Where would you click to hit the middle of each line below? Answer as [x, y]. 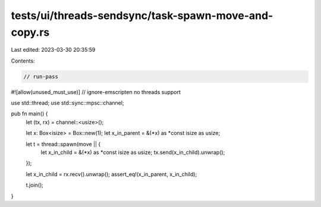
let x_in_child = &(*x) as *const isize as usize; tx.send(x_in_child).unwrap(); [133, 152]
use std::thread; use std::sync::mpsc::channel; [67, 103]
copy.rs [30, 32]
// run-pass [41, 76]
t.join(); [35, 185]
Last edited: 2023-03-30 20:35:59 [53, 50]
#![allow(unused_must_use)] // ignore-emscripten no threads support [96, 92]
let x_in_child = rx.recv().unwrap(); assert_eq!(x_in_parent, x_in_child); [111, 174]
